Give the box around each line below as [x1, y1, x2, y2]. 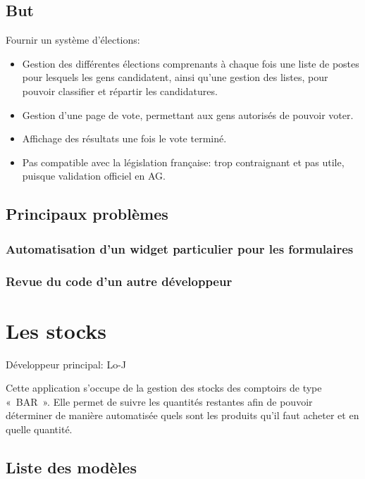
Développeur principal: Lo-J [6, 356, 127, 371]
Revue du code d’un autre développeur [6, 272, 233, 290]
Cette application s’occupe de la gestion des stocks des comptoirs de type [6, 380, 322, 395]
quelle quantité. [6, 421, 73, 436]
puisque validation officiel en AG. [22, 168, 166, 183]
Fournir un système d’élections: [6, 32, 140, 47]
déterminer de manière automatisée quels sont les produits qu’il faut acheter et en [6, 408, 359, 423]
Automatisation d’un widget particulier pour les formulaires [6, 240, 354, 257]
